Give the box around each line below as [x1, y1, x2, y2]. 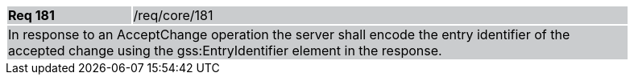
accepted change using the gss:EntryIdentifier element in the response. [8, 43, 442, 59]
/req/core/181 [133, 7, 213, 23]
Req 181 [8, 7, 55, 23]
